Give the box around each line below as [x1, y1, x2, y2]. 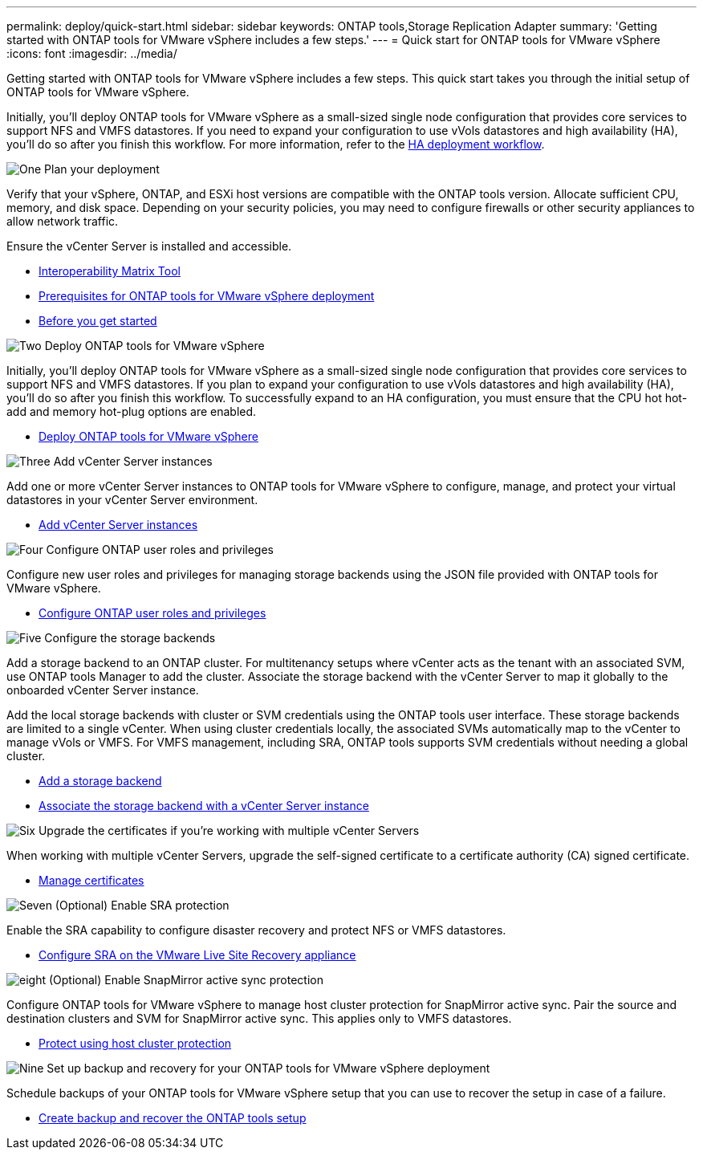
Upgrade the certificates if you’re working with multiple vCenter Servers [38, 824, 420, 837]
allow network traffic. [6, 214, 119, 228]
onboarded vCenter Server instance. [6, 683, 199, 697]
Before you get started [39, 314, 157, 328]
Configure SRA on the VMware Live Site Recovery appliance [39, 948, 356, 962]
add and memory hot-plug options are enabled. [6, 405, 257, 418]
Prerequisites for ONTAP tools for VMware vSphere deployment [39, 289, 375, 303]
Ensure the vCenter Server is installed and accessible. [6, 239, 292, 253]
